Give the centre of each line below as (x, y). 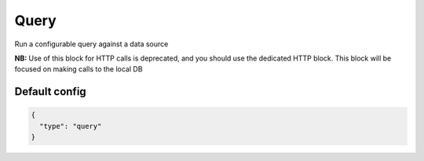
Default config (50, 91)
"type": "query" (71, 126)
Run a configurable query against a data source (91, 44)
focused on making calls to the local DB (79, 69)
